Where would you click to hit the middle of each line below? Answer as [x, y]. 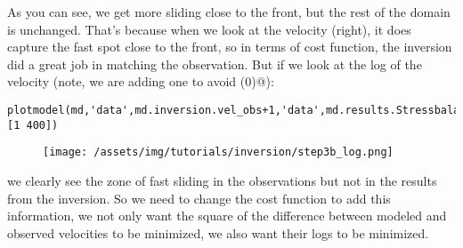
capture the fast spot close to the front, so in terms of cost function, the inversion [230, 47]
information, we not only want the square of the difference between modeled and [227, 216]
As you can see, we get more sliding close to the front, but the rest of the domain [229, 12]
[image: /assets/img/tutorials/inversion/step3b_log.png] [218, 152]
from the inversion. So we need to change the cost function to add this [199, 198]
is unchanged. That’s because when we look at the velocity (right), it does [209, 29]
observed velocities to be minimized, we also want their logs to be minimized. [218, 232]
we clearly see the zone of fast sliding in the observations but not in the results [222, 180]
